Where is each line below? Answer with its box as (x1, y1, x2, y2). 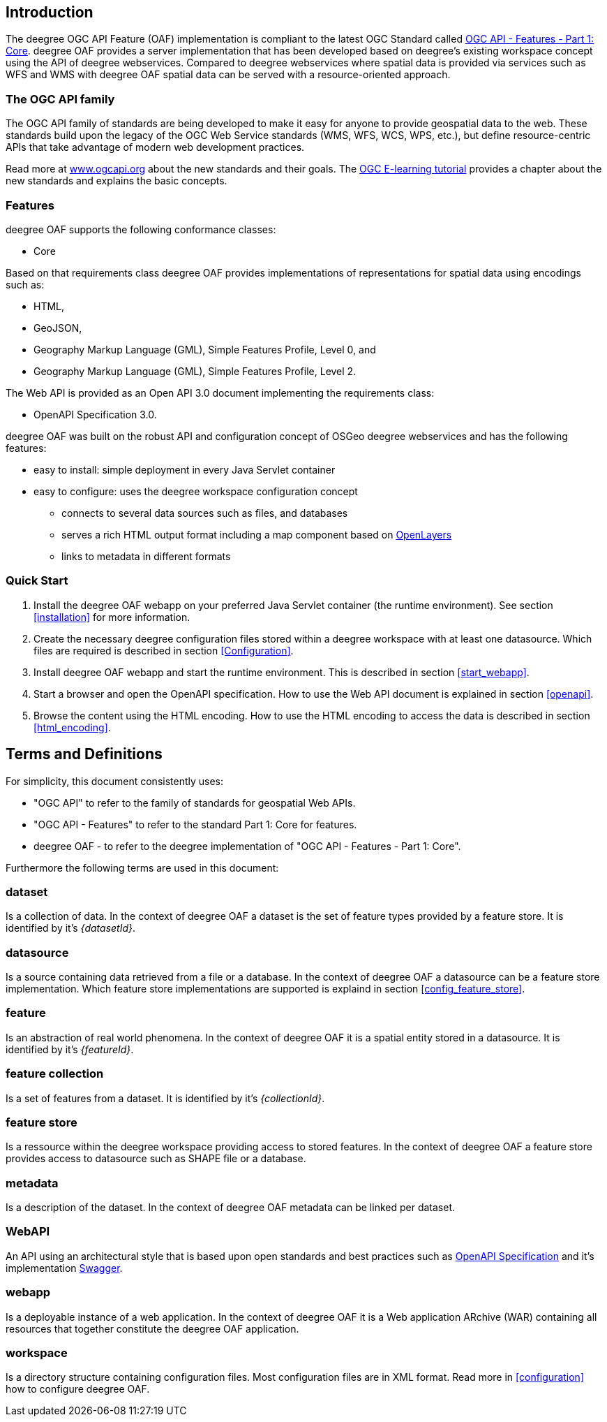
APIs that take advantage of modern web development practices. (6, 141, 305, 154)
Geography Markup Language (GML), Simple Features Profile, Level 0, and (33, 343, 376, 355)
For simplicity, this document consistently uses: (6, 775, 224, 787)
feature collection (6, 1066, 104, 1081)
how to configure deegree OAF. (6, 1383, 150, 1395)
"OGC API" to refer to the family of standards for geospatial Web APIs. (33, 796, 356, 809)
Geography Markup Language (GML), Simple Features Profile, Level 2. (33, 365, 357, 377)
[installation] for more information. (33, 610, 190, 623)
